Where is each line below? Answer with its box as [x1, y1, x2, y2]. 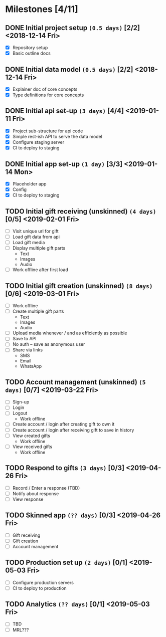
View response [12, 496, 44, 502]
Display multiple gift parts [12, 245, 66, 251]
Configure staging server [12, 139, 64, 145]
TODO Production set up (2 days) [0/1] [5, 558, 128, 567]
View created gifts [12, 433, 50, 439]
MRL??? [12, 626, 29, 632]
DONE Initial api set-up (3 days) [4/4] [5, 107, 124, 115]
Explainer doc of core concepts [12, 86, 78, 92]
